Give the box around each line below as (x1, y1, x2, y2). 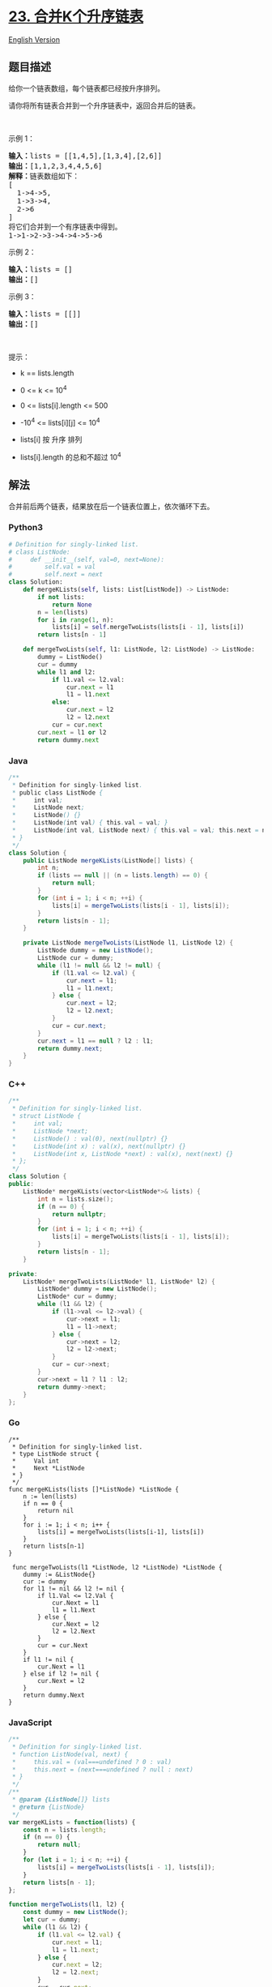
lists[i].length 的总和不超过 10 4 (19, 451, 121, 462)
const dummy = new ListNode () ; (23, 1908, 129, 1916)
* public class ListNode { (11, 788, 104, 797)
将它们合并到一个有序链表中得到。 (8, 222, 122, 231)
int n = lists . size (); (37, 1195, 114, 1203)
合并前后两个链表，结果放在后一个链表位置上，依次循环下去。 (8, 501, 215, 511)
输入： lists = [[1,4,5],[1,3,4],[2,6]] (8, 151, 163, 161)
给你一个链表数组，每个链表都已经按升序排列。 (8, 83, 164, 93)
